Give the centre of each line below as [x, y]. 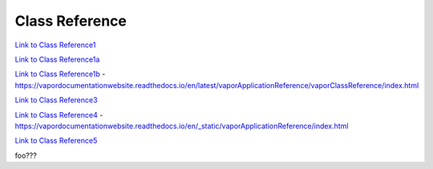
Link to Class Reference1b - [60, 74]
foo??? [26, 155]
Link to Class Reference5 [56, 141]
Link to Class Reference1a [57, 59]
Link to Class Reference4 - [59, 115]
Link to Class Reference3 [56, 100]
